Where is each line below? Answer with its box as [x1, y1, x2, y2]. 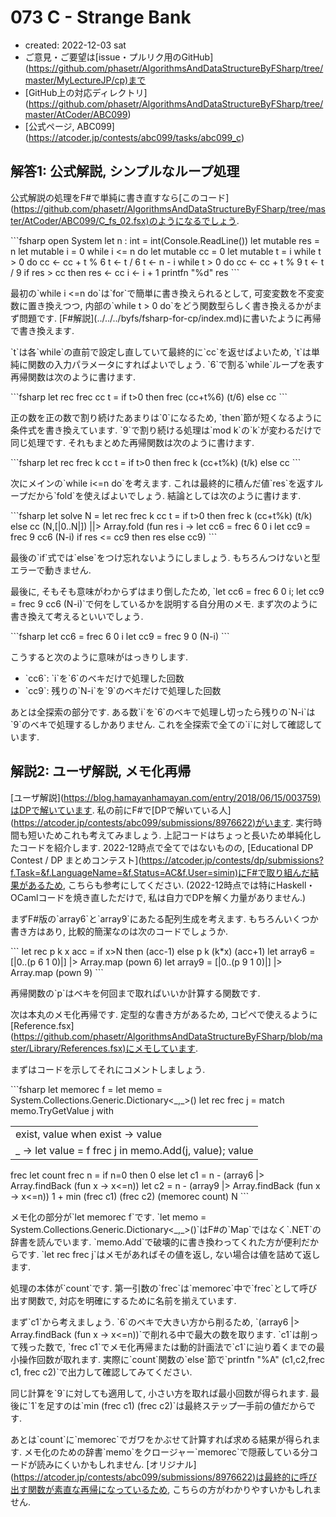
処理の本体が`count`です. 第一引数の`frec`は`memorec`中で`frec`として [10, 1282, 300, 1294]
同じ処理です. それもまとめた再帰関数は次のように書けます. [10, 436, 255, 448]
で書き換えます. [10, 324, 75, 336]
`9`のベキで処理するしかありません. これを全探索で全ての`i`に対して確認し [10, 718, 314, 730]
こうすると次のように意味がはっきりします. [10, 651, 189, 663]
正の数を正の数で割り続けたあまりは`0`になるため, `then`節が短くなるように [10, 411, 323, 423]
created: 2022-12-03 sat [24, 39, 127, 51]
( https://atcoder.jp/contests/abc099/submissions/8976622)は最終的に [10, 1471, 300, 1483]
